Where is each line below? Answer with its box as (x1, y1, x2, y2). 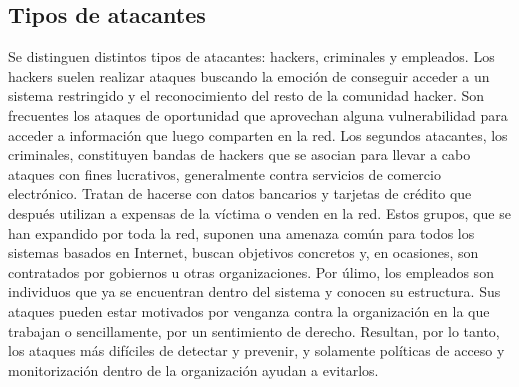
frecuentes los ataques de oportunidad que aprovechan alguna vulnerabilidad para (8, 104, 508, 125)
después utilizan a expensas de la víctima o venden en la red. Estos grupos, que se (8, 202, 511, 223)
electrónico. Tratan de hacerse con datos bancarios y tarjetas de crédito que (8, 183, 472, 204)
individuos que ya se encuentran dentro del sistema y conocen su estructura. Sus (8, 281, 501, 302)
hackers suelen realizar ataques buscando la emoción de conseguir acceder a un (8, 65, 490, 86)
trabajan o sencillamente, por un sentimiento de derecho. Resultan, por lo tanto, (8, 320, 500, 341)
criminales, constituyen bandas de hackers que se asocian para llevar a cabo (8, 144, 471, 165)
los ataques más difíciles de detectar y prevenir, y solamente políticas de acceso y (8, 340, 505, 361)
